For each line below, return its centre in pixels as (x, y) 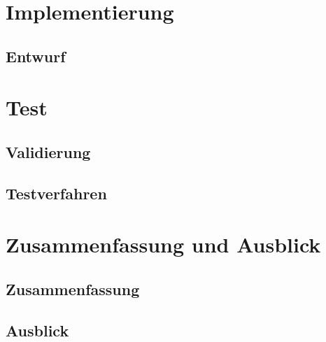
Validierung (48, 151)
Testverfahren (56, 193)
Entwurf (36, 56)
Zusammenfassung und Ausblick (163, 244)
